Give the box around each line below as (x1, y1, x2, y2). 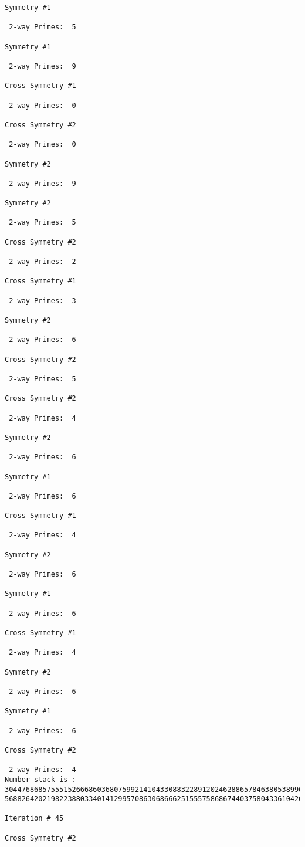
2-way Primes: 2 (9, 258, 76, 266)
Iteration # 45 (5, 814, 64, 823)
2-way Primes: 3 (9, 296, 76, 305)
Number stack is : (5, 775, 76, 784)
